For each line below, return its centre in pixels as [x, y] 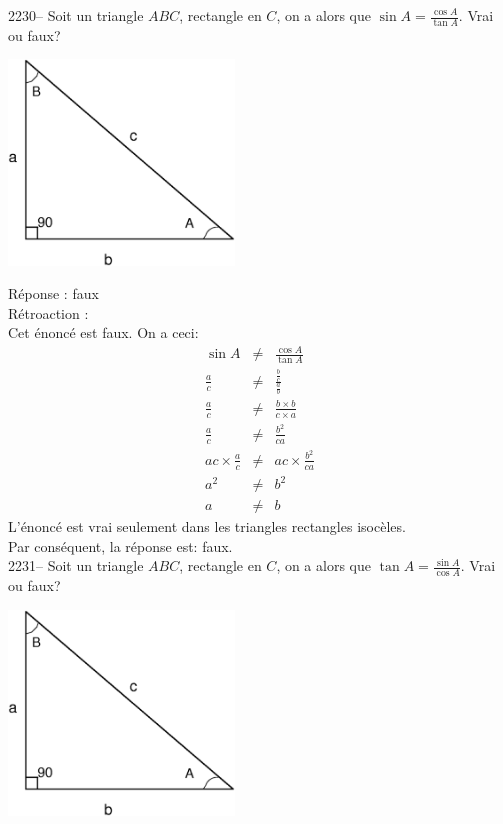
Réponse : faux [53, 293]
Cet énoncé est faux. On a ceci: [103, 332]
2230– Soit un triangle [76, 15]
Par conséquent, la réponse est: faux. [120, 545]
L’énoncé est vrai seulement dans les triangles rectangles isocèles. [207, 526]
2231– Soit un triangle [76, 565]
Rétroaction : [48, 312]
